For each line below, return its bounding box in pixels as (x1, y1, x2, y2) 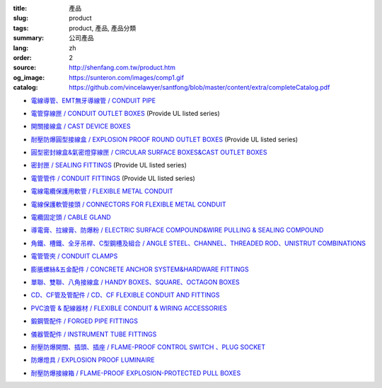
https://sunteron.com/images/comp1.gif (69, 73, 184, 81)
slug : (13, 14, 28, 23)
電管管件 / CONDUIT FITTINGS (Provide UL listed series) (30, 174, 196, 182)
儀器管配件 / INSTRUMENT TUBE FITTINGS (30, 329, 157, 339)
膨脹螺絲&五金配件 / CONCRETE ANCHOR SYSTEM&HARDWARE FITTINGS (30, 265, 249, 274)
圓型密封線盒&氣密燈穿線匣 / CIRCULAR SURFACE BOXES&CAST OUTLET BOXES (30, 148, 267, 157)
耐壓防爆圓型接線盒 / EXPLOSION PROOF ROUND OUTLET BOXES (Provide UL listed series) (30, 135, 299, 143)
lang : (13, 43, 29, 52)
